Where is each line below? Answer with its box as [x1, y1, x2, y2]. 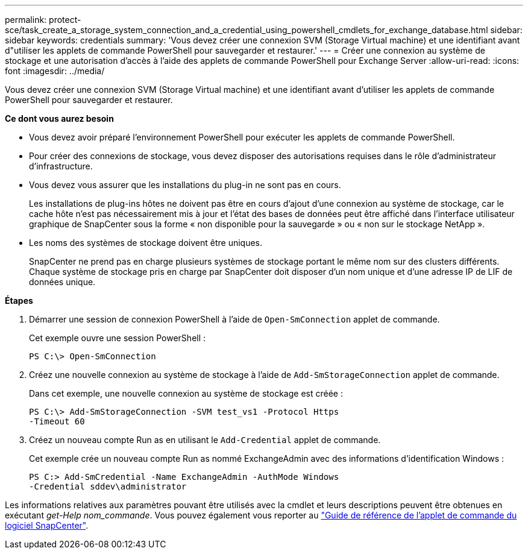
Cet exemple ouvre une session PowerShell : [29, 333, 206, 343]
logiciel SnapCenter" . [5, 520, 89, 530]
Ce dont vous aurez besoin [5, 113, 114, 124]
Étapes [5, 295, 33, 306]
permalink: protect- [5, 14, 81, 25]
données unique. [29, 277, 96, 287]
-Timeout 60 [29, 417, 85, 426]
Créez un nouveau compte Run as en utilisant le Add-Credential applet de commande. [29, 435, 381, 445]
